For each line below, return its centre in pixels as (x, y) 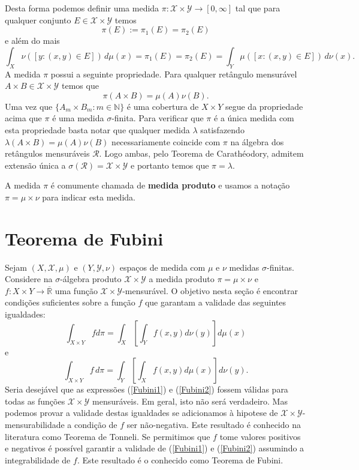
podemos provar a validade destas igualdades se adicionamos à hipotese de (141, 413)
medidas (244, 267)
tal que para (258, 8)
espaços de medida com (162, 267)
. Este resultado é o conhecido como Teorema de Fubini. (180, 459)
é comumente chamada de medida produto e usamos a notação (170, 185)
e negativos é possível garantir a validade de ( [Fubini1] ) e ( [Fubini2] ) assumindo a (155, 448)
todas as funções (35, 401)
